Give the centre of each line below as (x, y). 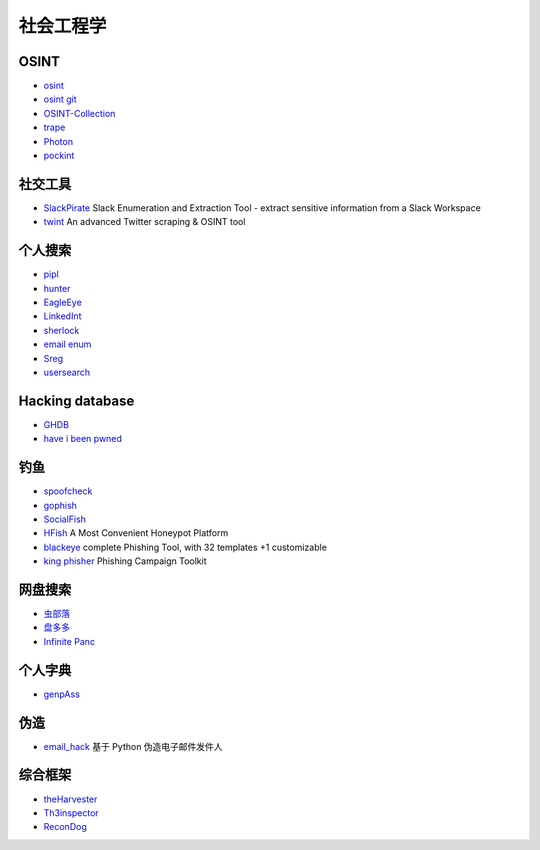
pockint (59, 156)
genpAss (61, 694)
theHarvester (70, 799)
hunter (57, 288)
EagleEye (62, 302)
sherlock (61, 330)
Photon (58, 141)
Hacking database (76, 400)
